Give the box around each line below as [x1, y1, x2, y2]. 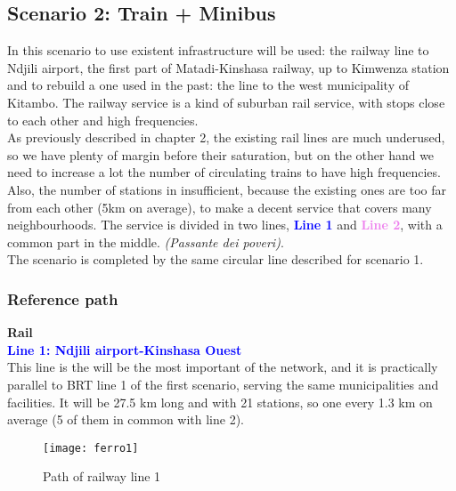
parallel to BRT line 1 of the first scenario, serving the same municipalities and [7, 374, 439, 393]
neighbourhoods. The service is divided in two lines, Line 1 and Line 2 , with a [7, 215, 443, 234]
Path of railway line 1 [43, 467, 161, 486]
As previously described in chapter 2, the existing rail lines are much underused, [7, 128, 445, 147]
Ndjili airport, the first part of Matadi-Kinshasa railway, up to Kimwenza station [7, 58, 450, 76]
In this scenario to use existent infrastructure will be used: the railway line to [7, 41, 429, 60]
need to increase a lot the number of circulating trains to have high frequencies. [7, 163, 441, 181]
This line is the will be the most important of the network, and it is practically [7, 358, 438, 376]
